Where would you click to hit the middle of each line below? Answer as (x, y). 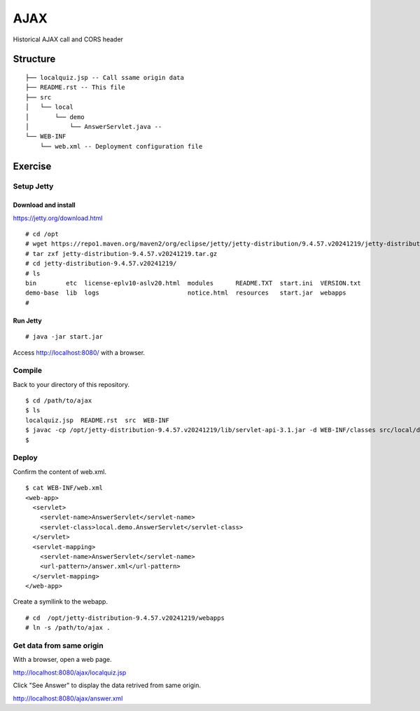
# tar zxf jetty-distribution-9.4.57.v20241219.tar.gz (121, 253)
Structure (34, 59)
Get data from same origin (58, 646)
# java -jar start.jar (64, 337)
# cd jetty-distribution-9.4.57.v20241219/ (101, 264)
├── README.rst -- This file (75, 87)
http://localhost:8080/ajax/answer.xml (68, 698)
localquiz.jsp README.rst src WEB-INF (97, 420)
